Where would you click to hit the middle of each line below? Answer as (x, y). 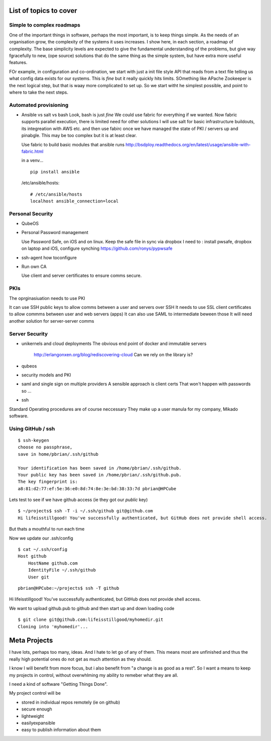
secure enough (37, 709)
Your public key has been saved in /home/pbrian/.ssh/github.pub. (100, 475)
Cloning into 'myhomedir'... (53, 626)
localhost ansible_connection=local (74, 201)
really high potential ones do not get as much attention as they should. (81, 659)
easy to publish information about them (61, 730)
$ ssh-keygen (34, 440)
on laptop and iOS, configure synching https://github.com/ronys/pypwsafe (97, 248)
